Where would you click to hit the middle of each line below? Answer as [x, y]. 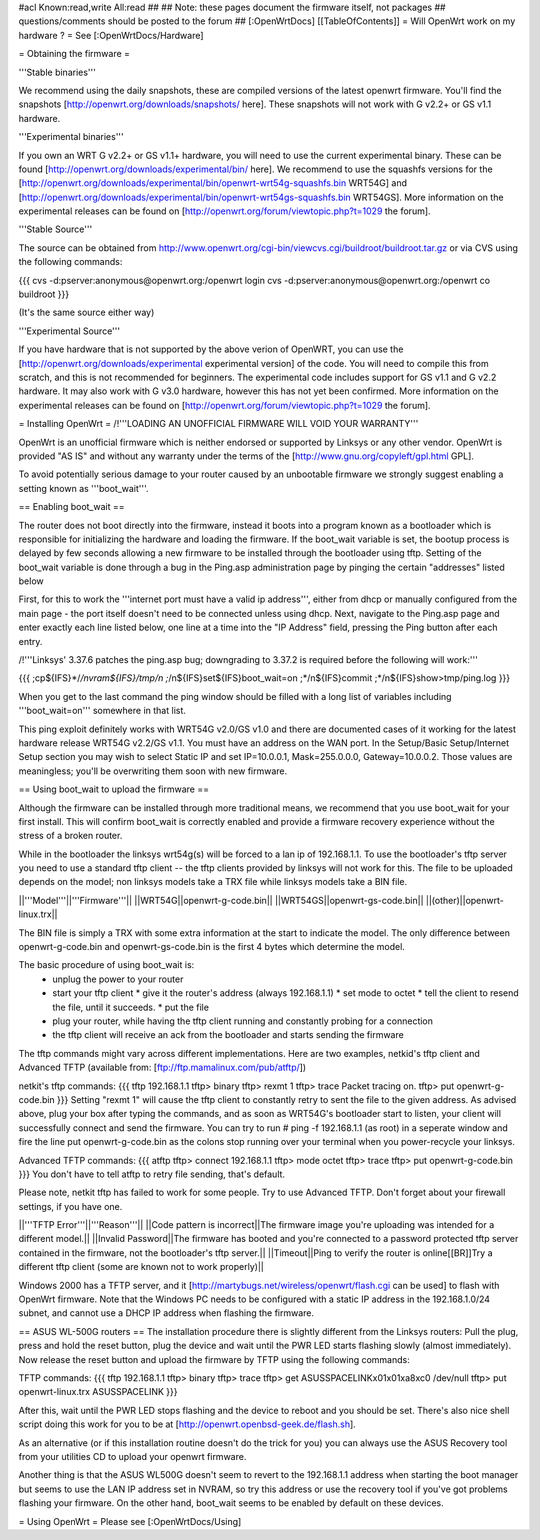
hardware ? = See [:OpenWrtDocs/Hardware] [111, 35]
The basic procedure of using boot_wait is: [106, 965]
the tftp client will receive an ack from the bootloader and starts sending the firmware [228, 1035]
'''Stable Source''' [55, 229]
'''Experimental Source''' [69, 331]
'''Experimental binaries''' [71, 137]
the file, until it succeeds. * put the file [131, 1007]
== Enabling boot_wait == [71, 507]
